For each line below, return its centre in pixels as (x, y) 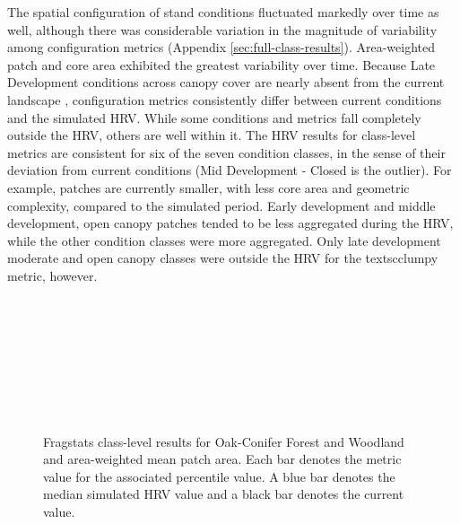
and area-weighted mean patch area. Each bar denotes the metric (222, 459)
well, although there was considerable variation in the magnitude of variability (222, 29)
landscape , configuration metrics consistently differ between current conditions (225, 99)
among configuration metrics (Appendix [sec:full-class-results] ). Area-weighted (221, 47)
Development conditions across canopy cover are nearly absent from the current (226, 82)
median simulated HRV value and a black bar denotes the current (224, 494)
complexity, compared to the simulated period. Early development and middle (221, 205)
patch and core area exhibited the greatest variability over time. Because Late (221, 64)
